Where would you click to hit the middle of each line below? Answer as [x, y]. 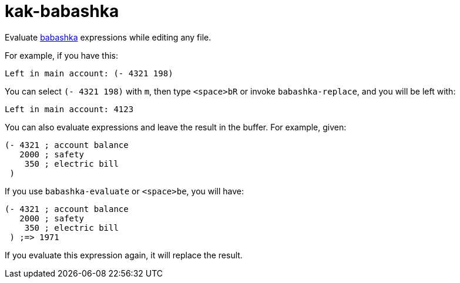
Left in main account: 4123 [69, 109]
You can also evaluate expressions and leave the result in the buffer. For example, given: [176, 127]
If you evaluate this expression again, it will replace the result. [124, 255]
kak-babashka [62, 11]
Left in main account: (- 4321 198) [89, 73]
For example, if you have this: [62, 55]
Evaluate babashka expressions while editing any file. [108, 37]
